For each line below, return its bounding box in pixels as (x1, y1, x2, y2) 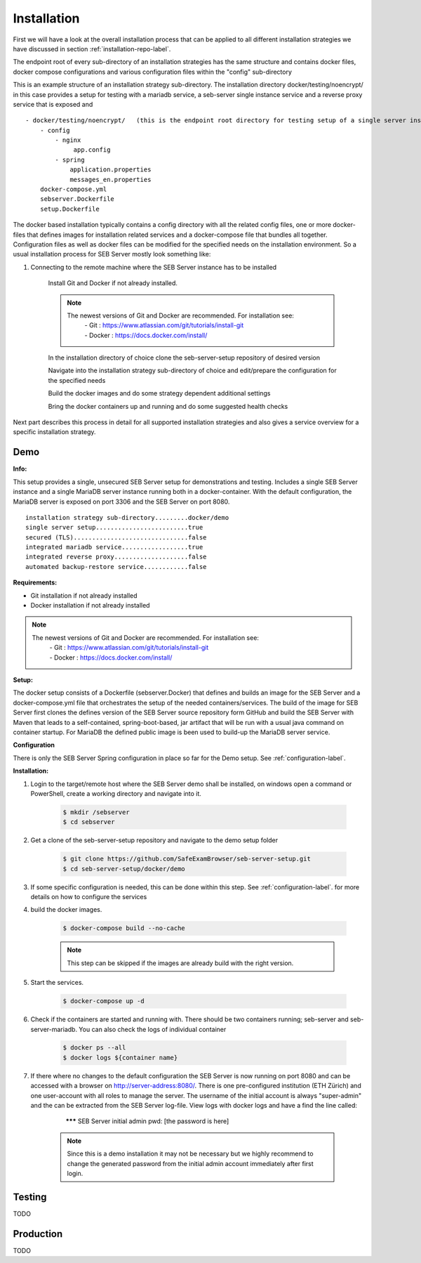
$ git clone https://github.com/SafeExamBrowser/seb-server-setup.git (62, 855, 312, 863)
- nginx (55, 136, 81, 144)
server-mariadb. (30, 1025, 77, 1033)
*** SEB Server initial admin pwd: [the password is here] (65, 1117, 229, 1125)
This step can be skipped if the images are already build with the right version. (67, 959, 294, 967)
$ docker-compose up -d (62, 997, 145, 1005)
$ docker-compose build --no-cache (62, 924, 185, 932)
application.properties (69, 166, 152, 174)
